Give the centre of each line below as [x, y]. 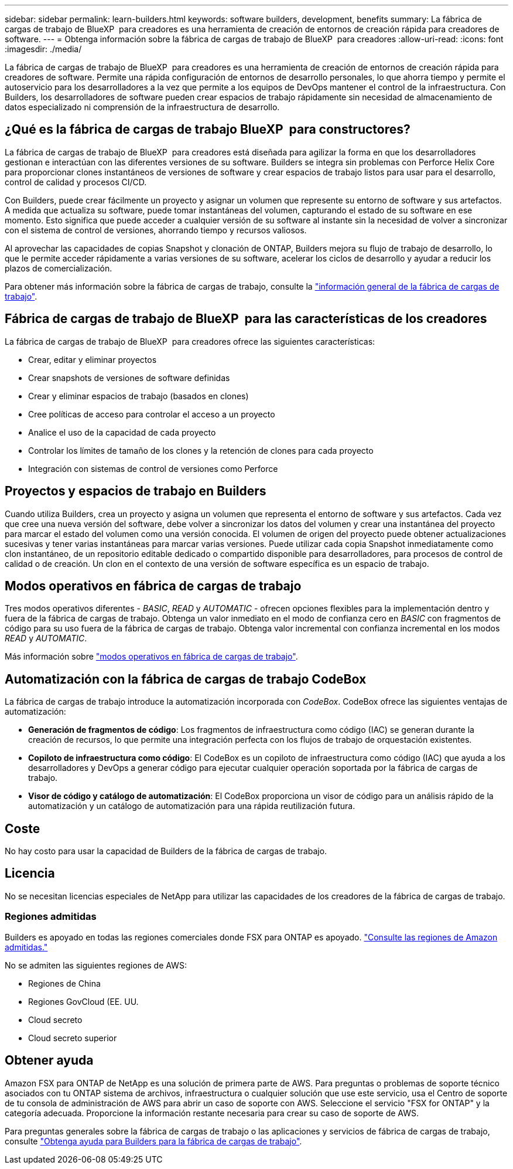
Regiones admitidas [51, 917]
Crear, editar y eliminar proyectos [93, 359]
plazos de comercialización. [59, 268]
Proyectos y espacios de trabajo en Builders [136, 491]
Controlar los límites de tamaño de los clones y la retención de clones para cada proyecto [201, 450]
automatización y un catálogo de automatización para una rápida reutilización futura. [192, 806]
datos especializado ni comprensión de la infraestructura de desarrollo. [142, 107]
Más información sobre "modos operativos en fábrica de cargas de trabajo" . [151, 657]
